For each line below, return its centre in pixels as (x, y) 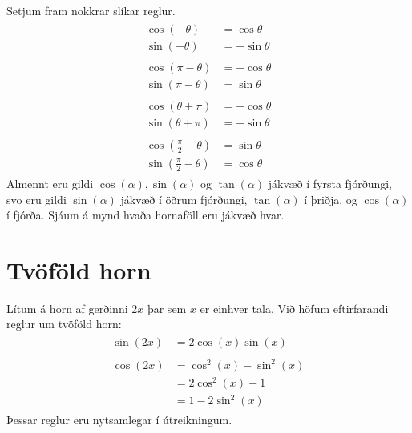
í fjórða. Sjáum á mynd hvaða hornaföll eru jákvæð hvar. (145, 215)
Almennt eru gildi (50, 183)
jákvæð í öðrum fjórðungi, (184, 199)
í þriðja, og (331, 199)
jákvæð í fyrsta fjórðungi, (330, 183)
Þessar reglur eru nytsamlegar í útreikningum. (119, 420)
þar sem (167, 308)
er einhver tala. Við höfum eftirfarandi (294, 308)
